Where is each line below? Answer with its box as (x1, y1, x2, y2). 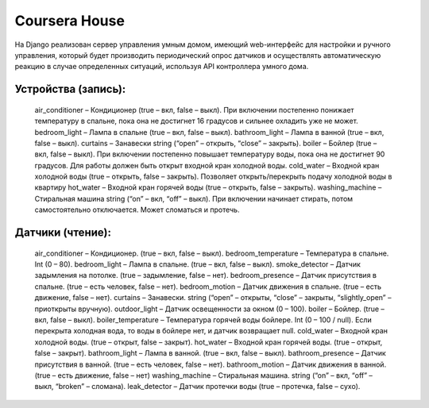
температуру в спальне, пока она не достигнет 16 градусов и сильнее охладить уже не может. (34, 116, 359, 126)
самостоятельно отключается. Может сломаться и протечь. (34, 205, 240, 214)
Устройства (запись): (14, 83, 126, 96)
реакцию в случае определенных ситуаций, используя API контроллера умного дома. (14, 62, 309, 71)
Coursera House (14, 12, 125, 29)
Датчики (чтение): (14, 226, 111, 240)
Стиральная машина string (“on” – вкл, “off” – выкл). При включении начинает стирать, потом (34, 194, 354, 203)
